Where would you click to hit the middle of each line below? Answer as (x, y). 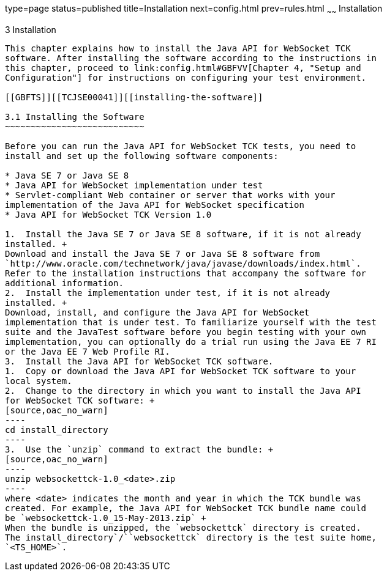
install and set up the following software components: (142, 156)
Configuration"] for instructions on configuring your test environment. (186, 77)
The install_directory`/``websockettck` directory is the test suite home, (191, 537)
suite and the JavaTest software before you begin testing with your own (186, 332)
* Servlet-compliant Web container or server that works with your (170, 195)
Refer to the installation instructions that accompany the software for (186, 273)
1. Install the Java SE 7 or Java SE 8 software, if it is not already (183, 234)
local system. (39, 381)
